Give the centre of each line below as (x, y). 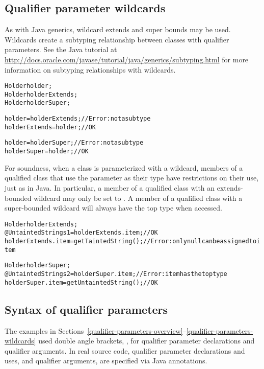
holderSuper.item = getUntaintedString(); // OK (81, 282)
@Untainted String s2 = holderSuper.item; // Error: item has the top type (116, 274)
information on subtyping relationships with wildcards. (90, 69)
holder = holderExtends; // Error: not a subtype (78, 119)
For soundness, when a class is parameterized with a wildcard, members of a (124, 167)
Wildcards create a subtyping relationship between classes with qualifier (117, 39)
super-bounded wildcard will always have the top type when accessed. (113, 208)
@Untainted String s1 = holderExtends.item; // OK (81, 233)
